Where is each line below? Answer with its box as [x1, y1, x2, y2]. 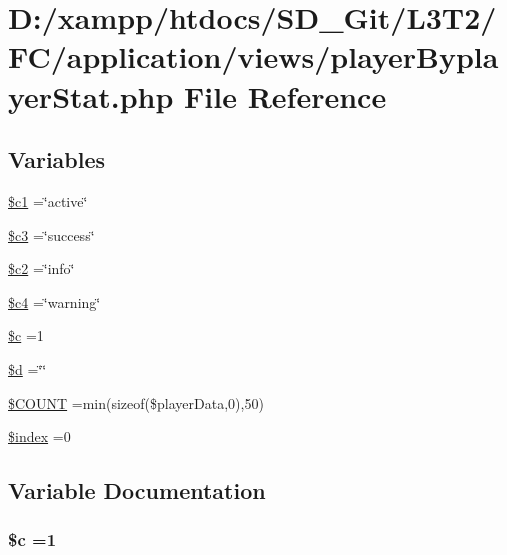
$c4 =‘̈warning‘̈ [8, 291, 101, 312]
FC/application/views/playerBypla [8, 36, 499, 77]
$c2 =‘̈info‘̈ [8, 258, 75, 279]
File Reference [184, 75, 387, 116]
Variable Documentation [8, 475, 266, 506]
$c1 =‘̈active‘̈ [8, 190, 88, 211]
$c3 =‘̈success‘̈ [8, 224, 95, 245]
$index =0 [8, 426, 71, 447]
